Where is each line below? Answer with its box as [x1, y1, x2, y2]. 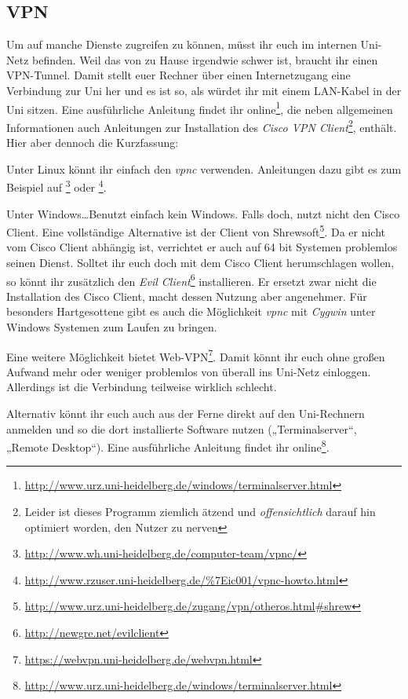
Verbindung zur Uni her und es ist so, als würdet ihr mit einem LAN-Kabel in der [6, 82, 402, 98]
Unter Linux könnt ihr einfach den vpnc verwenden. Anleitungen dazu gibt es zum [6, 160, 402, 177]
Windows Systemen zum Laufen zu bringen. [6, 318, 217, 335]
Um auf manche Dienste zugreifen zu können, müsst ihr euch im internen [6, 36, 357, 53]
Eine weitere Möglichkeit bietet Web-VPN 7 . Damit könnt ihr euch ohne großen [6, 346, 385, 364]
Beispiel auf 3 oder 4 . [6, 177, 107, 195]
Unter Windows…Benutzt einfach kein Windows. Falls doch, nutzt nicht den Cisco [6, 205, 400, 221]
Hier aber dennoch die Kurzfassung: [6, 134, 179, 151]
